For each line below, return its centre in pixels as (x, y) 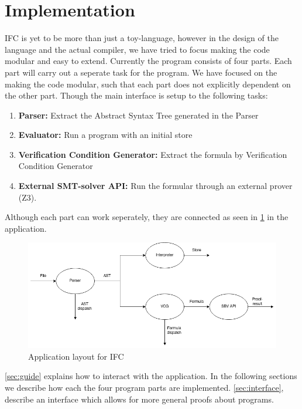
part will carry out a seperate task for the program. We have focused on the (141, 72)
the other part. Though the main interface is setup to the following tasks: (136, 95)
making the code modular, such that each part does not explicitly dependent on (148, 84)
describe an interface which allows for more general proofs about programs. (139, 399)
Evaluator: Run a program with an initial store (105, 135)
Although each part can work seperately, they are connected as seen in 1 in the (147, 217)
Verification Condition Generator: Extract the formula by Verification (153, 154)
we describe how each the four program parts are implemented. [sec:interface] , (144, 387)
